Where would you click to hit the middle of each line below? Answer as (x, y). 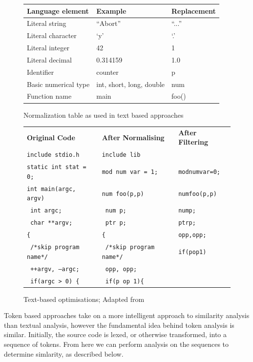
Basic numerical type (58, 84)
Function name (49, 96)
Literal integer (48, 48)
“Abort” (109, 23)
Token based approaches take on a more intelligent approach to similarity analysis (127, 315)
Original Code (51, 137)
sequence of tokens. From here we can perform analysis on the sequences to (116, 344)
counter (107, 72)
